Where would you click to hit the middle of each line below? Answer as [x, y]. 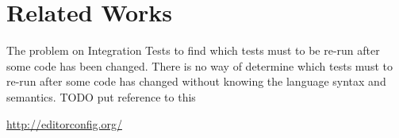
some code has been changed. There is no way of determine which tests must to [199, 65]
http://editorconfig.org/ [64, 123]
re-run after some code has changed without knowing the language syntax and [196, 81]
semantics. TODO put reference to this [101, 96]
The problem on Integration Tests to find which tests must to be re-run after [193, 50]
